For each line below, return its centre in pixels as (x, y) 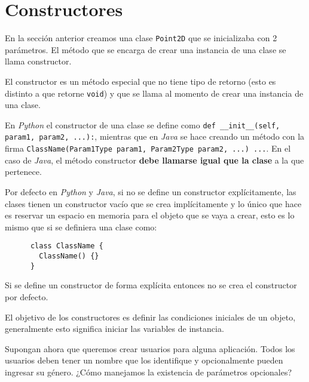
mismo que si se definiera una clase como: (81, 227)
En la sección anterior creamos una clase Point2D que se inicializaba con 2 (141, 38)
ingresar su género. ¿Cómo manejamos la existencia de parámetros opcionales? (149, 372)
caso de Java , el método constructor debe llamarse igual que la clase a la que (154, 160)
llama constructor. (38, 61)
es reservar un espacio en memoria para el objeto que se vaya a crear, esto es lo (150, 215)
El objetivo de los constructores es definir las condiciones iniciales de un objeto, (150, 317)
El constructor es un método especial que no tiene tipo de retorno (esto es (140, 81)
